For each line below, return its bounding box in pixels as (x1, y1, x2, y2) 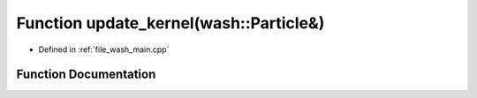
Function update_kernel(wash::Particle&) (16, 13, 325, 33)
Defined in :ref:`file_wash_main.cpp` (38, 44, 170, 55)
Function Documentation (16, 67, 156, 82)
